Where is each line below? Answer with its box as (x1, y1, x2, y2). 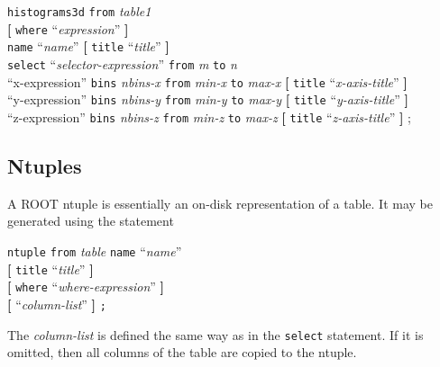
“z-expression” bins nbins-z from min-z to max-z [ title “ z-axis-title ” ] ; (7, 107, 411, 126)
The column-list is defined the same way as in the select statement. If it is (7, 325, 424, 344)
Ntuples (7, 151, 82, 179)
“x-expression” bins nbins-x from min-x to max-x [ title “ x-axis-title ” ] (7, 72, 408, 91)
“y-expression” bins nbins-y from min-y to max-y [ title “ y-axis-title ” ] (7, 90, 408, 109)
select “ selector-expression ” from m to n (7, 54, 237, 73)
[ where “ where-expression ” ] (7, 277, 165, 296)
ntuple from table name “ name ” (7, 241, 182, 260)
